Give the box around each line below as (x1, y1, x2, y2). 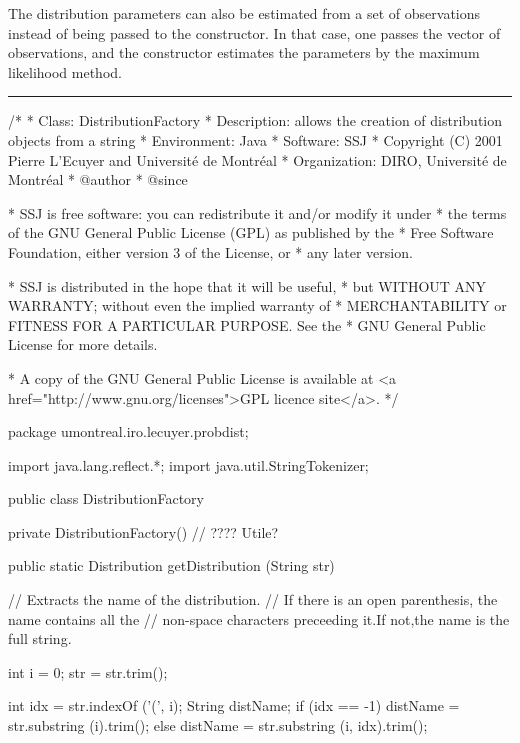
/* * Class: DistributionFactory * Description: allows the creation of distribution (8, 110, 503, 131)
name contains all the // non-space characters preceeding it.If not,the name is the (8, 608, 510, 629)
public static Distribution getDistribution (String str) (8, 555, 335, 576)
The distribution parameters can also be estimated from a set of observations (8, 3, 481, 23)
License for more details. (8, 334, 158, 355)
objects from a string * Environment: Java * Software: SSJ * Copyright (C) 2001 (8, 129, 503, 150)
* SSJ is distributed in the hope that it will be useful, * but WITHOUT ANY (8, 275, 487, 296)
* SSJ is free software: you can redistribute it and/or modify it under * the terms (8, 202, 507, 223)
